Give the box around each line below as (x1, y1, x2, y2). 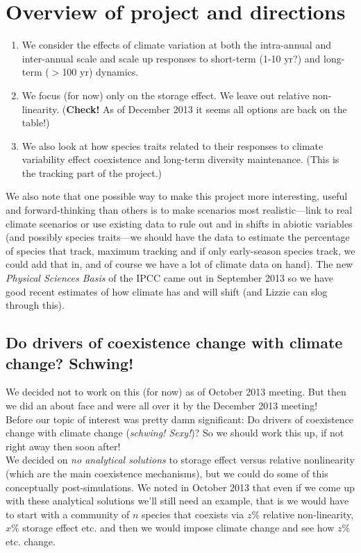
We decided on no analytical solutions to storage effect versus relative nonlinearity (6, 452, 355, 467)
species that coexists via (141, 507, 244, 521)
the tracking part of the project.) (22, 165, 162, 180)
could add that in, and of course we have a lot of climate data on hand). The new (6, 257, 353, 271)
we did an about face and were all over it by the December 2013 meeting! (6, 398, 318, 412)
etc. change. (6, 534, 56, 548)
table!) (22, 115, 50, 130)
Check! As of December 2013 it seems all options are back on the (66, 101, 347, 116)
